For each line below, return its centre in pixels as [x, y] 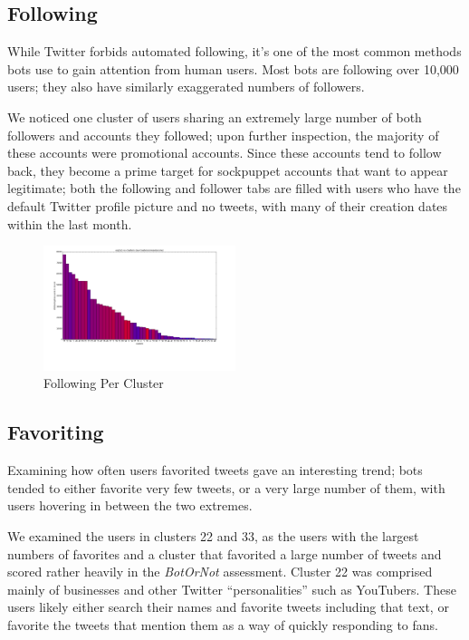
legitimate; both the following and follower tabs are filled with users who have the [234, 188]
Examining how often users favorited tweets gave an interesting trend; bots [215, 470]
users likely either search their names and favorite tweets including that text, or [228, 607]
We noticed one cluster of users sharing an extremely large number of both [215, 116]
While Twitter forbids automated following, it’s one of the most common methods [234, 51]
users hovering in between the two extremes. [130, 505]
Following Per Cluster [104, 383]
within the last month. [70, 223]
